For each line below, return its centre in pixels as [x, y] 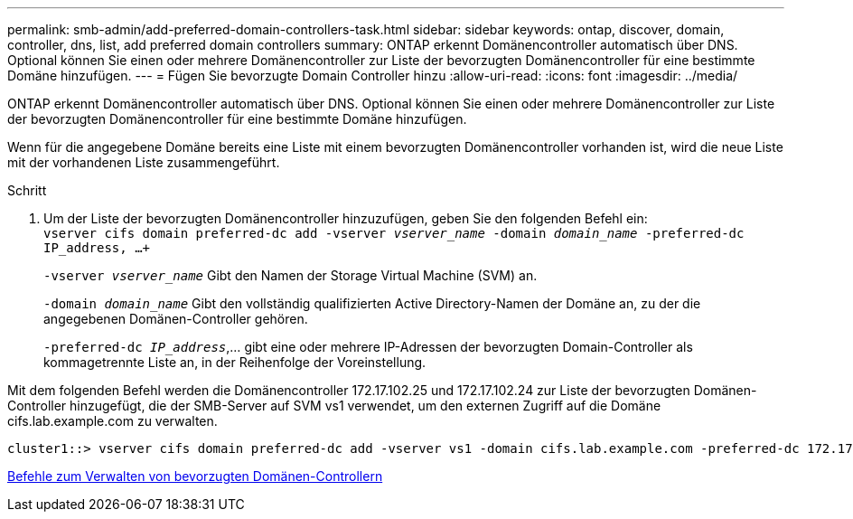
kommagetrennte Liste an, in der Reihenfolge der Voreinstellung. [235, 362]
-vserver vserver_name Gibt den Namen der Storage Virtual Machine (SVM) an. [291, 275]
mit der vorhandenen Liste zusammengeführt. [144, 162]
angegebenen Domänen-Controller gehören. [176, 319]
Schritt [27, 190]
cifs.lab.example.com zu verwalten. [112, 421]
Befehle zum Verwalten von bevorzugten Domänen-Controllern [195, 476]
